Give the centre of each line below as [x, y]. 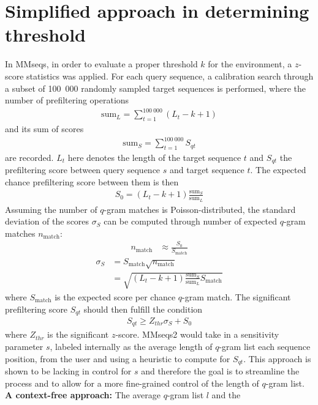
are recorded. [29, 157]
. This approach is [277, 358]
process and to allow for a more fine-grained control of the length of [132, 383]
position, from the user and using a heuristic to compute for [118, 358]
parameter [24, 347]
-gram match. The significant [237, 296]
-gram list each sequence [265, 347]
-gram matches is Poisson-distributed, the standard [200, 209]
